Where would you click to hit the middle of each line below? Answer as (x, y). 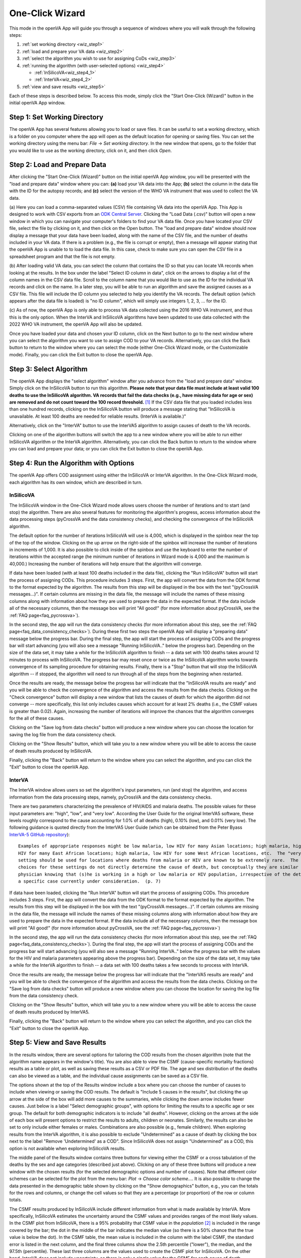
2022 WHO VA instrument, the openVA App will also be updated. (76, 324)
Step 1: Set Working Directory (56, 117)
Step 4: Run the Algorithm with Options (72, 463)
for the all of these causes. (37, 718)
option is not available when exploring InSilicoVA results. (67, 1148)
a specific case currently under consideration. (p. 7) (90, 881)
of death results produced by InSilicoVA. (51, 751)
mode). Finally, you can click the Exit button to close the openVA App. (81, 354)
